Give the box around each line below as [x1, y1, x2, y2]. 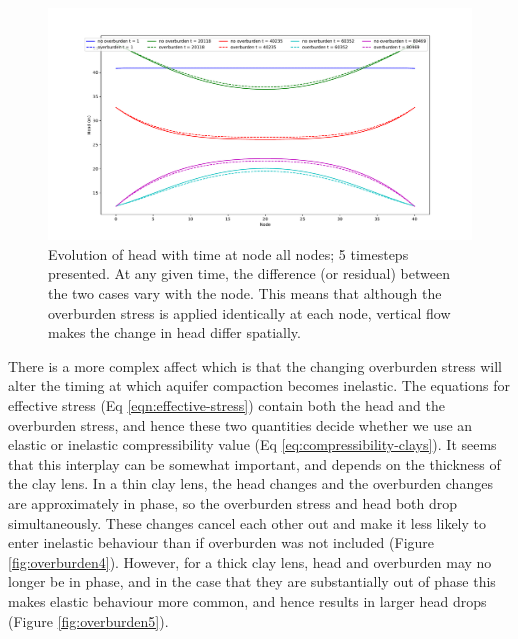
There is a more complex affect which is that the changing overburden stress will [8, 355, 503, 376]
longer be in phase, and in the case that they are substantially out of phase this [8, 571, 496, 592]
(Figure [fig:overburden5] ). [8, 610, 169, 631]
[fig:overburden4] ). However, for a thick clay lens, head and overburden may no [8, 551, 492, 572]
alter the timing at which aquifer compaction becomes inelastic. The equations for [8, 375, 510, 396]
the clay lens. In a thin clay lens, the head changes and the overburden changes [8, 473, 493, 494]
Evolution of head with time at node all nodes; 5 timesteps [48, 243, 409, 264]
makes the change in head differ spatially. [48, 322, 301, 343]
